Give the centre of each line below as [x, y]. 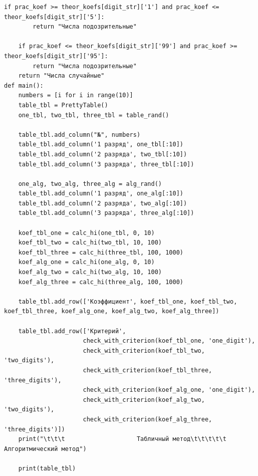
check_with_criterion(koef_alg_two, [144, 400]
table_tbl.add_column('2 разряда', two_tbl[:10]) [103, 154]
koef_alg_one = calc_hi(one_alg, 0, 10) [86, 262]
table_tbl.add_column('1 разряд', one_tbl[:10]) [101, 145]
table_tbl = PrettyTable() [63, 105]
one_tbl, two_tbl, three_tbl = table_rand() [94, 115]
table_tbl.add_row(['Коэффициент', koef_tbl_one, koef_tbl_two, [128, 301]
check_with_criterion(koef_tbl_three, [148, 370]
